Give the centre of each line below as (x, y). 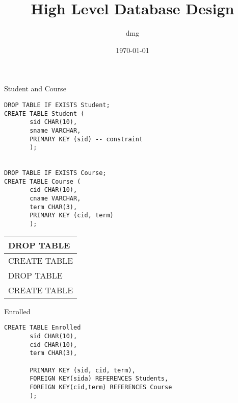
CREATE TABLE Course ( (43, 181)
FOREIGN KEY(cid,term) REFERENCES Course (101, 387)
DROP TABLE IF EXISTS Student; (57, 105)
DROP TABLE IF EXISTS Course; (55, 173)
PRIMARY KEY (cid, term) (72, 216)
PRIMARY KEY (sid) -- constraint (86, 139)
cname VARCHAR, (55, 199)
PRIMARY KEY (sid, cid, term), (83, 370)
